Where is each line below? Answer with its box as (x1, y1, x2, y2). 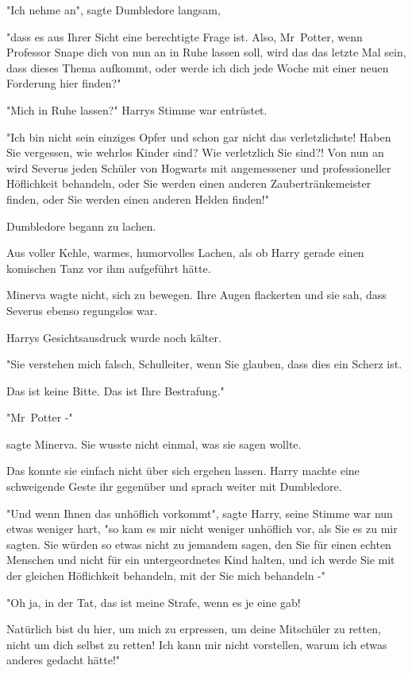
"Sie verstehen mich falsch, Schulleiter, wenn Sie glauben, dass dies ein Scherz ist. (6, 356, 402, 372)
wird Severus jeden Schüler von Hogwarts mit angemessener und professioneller (6, 159, 391, 176)
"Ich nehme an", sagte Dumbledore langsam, (6, 2, 221, 18)
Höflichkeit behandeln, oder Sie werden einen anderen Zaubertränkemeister (6, 175, 372, 192)
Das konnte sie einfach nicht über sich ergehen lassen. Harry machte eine (6, 462, 360, 479)
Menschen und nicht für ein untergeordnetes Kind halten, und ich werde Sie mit (6, 551, 395, 568)
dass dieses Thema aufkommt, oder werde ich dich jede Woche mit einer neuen (6, 59, 389, 76)
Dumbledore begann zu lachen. (6, 217, 156, 234)
